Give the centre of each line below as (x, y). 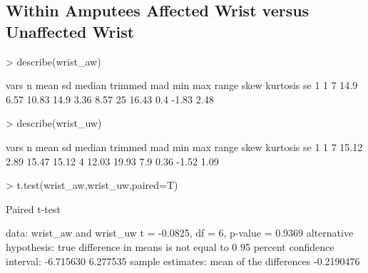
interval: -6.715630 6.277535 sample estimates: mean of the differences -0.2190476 (183, 261)
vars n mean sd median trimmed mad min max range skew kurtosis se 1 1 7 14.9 (182, 85)
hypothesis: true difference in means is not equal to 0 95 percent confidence (170, 246)
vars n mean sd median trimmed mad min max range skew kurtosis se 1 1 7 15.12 (184, 146)
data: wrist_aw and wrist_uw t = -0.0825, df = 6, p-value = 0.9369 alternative (180, 233)
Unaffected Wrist (70, 31)
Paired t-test (33, 208)
